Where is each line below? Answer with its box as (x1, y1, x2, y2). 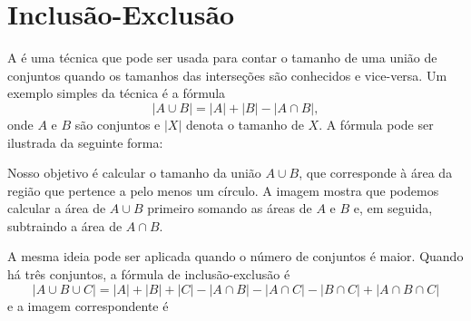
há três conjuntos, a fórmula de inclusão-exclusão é (7, 265, 290, 284)
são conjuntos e (74, 114, 161, 133)
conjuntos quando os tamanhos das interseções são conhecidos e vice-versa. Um (7, 65, 447, 84)
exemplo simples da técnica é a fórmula (7, 83, 226, 102)
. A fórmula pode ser (319, 114, 434, 133)
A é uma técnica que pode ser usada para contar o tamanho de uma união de (7, 48, 437, 67)
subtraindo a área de (7, 216, 123, 235)
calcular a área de (7, 199, 106, 218)
